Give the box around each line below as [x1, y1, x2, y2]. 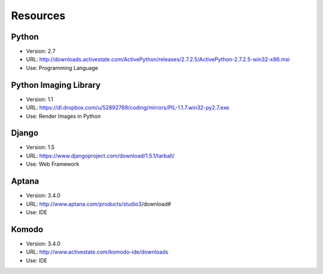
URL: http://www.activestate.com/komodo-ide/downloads [26, 248, 169, 255]
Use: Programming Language [26, 64, 99, 71]
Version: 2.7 [26, 48, 56, 55]
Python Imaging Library [11, 80, 101, 90]
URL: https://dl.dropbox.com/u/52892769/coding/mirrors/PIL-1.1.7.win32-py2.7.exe [26, 104, 230, 111]
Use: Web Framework [26, 160, 80, 168]
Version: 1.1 [26, 96, 54, 103]
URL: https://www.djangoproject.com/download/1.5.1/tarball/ [26, 152, 175, 159]
